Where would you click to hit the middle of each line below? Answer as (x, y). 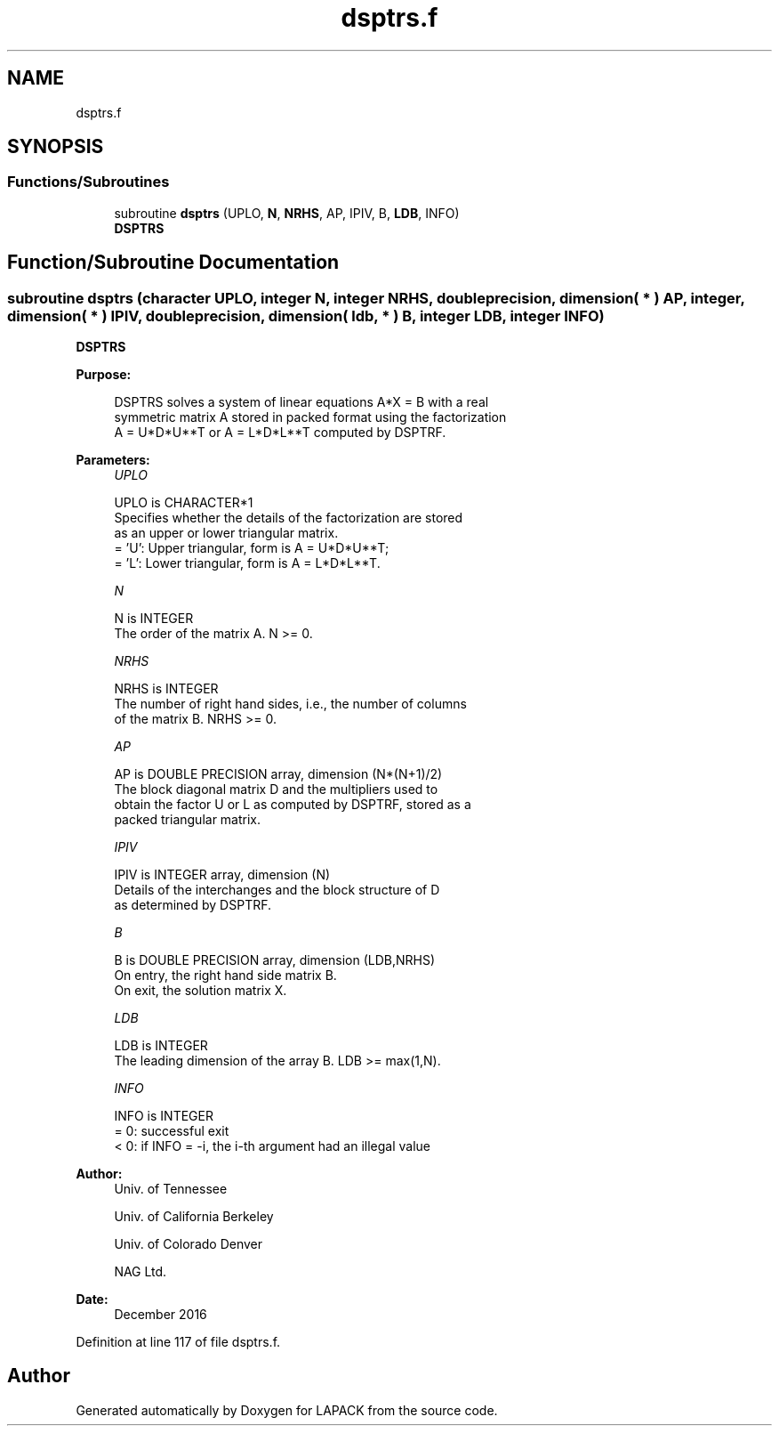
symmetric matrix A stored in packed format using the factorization (310, 417)
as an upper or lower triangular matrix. (226, 533)
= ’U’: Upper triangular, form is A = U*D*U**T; (252, 548)
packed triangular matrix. (188, 820)
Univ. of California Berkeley (194, 1217)
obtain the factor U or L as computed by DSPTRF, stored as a (293, 805)
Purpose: (104, 375)
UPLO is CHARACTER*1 (184, 503)
